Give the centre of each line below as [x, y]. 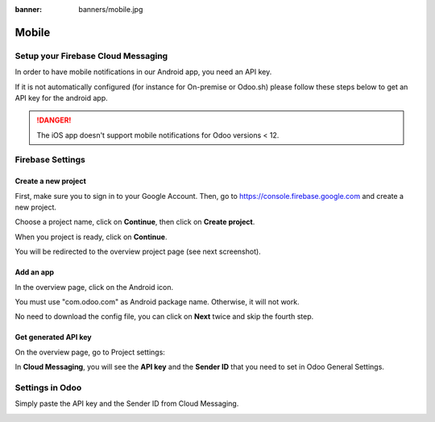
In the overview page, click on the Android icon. [94, 287]
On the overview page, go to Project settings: [90, 352]
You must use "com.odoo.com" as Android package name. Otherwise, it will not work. [157, 302]
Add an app [35, 272]
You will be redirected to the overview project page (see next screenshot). [138, 252]
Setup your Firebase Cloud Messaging [91, 56]
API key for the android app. [61, 97]
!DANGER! [54, 120]
